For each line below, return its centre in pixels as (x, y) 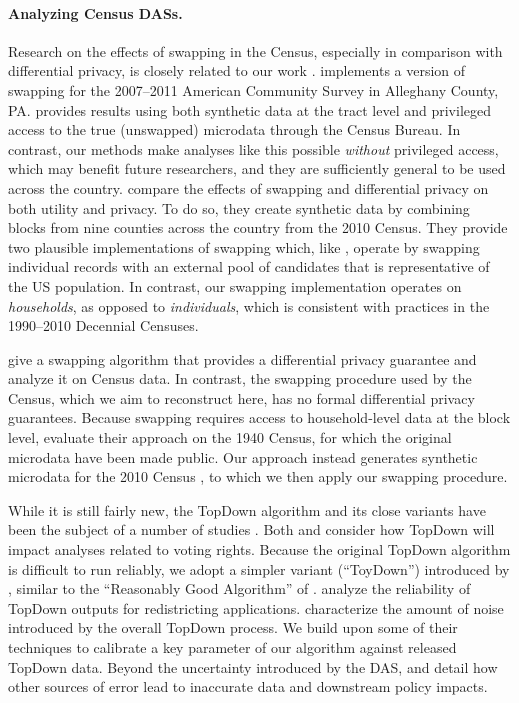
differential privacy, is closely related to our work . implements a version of (237, 70)
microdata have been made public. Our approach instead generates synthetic (243, 456)
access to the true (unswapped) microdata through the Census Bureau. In (234, 129)
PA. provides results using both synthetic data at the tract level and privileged (249, 109)
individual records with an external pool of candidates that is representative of (249, 266)
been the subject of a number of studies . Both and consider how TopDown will (251, 529)
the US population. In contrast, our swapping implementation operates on (235, 285)
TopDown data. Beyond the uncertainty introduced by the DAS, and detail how (253, 666)
